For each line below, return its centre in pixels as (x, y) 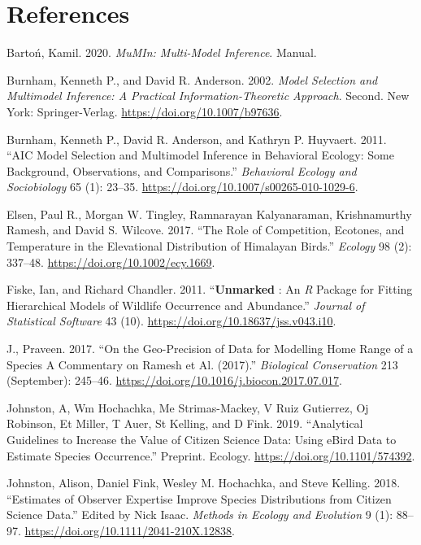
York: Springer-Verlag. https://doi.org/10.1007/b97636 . (145, 111)
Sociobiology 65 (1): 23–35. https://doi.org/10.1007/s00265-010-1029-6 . (182, 187)
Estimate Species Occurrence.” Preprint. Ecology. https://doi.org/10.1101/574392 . (211, 455)
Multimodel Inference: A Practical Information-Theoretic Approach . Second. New (208, 96)
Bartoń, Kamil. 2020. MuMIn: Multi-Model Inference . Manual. (162, 52)
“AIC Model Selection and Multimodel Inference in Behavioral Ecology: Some (200, 155)
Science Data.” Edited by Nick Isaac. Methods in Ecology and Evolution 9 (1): (200, 514)
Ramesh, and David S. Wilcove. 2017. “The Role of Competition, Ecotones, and (206, 230)
